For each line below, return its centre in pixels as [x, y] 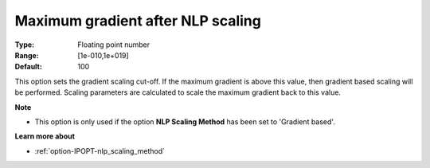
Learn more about [45, 136]
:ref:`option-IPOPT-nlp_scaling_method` [100, 150]
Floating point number [114, 45]
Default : [29, 67]
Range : [27, 55]
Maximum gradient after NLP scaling [138, 21]
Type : [25, 45]
